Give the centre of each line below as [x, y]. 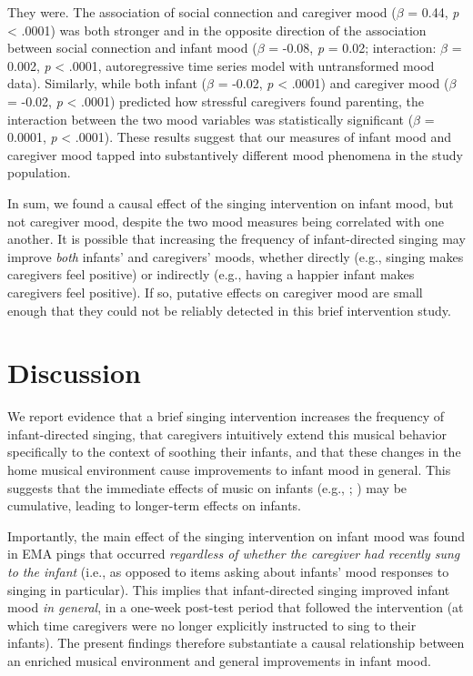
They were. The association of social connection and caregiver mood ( [202, 12]
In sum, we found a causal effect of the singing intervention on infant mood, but [231, 202]
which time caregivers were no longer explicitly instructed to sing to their [212, 625]
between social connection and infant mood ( [132, 48]
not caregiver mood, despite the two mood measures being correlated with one [226, 221]
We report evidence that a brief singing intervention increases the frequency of [226, 416]
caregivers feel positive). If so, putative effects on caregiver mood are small [215, 292]
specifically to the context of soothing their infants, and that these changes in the [234, 452]
